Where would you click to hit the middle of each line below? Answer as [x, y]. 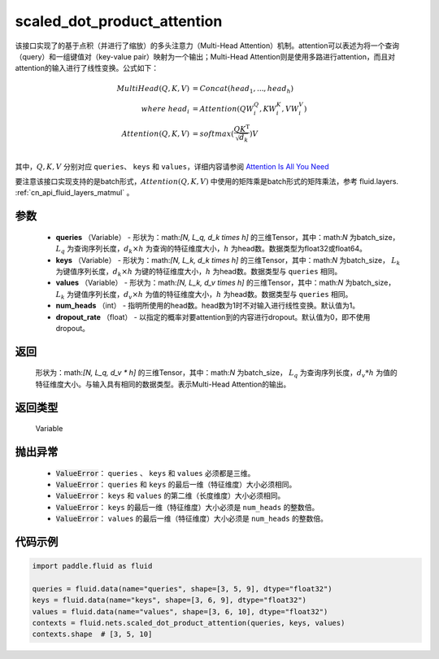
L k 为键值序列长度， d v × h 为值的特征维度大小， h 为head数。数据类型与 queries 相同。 [204, 295]
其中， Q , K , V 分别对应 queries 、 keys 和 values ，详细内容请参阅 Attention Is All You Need [172, 166]
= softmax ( [213, 133]
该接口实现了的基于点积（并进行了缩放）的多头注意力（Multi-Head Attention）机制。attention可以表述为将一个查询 [207, 46]
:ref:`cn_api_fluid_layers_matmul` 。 [74, 193]
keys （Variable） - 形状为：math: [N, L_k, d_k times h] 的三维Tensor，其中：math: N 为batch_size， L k [228, 261]
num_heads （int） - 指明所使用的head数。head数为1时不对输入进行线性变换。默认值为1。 [208, 306]
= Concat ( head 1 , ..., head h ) [243, 89]
